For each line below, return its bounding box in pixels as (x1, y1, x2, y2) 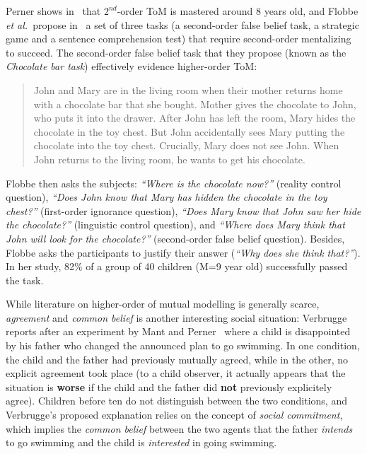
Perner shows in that (6, 4, 101, 18)
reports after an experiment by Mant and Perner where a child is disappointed (6, 324, 351, 339)
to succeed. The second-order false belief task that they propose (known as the (6, 45, 346, 59)
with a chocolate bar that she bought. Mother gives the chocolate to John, (33, 96, 356, 111)
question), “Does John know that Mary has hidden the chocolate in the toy (6, 190, 327, 204)
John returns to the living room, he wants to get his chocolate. (33, 151, 305, 166)
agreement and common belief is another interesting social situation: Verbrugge (6, 310, 347, 325)
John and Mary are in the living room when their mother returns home (33, 82, 343, 97)
